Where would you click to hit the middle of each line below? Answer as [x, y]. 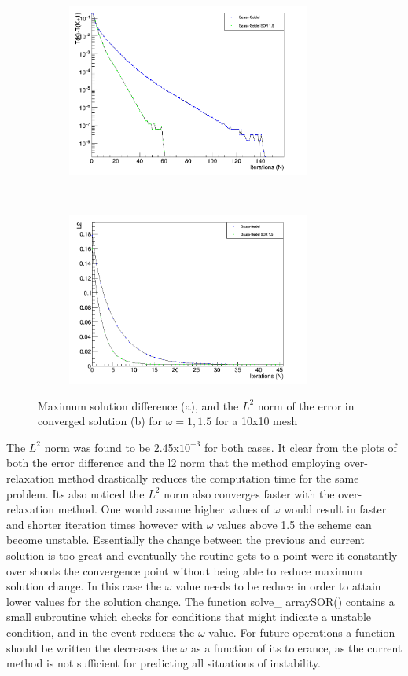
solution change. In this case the [84, 586]
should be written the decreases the [92, 647]
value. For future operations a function [302, 632]
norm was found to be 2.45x [112, 447]
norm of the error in [306, 405]
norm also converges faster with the [249, 493]
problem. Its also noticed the [75, 493]
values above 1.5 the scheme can [294, 524]
